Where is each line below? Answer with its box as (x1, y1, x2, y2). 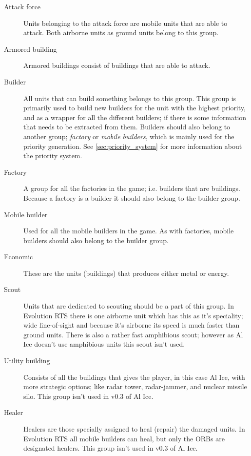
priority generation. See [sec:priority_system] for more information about (23, 141, 242, 151)
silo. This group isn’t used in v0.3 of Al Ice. (23, 391, 154, 401)
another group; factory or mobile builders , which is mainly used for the (23, 131, 234, 141)
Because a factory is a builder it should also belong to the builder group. (23, 192, 240, 203)
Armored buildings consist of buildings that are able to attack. (23, 60, 211, 70)
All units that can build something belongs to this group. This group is (23, 93, 236, 103)
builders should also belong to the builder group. (23, 235, 169, 245)
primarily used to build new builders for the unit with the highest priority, (23, 103, 246, 113)
